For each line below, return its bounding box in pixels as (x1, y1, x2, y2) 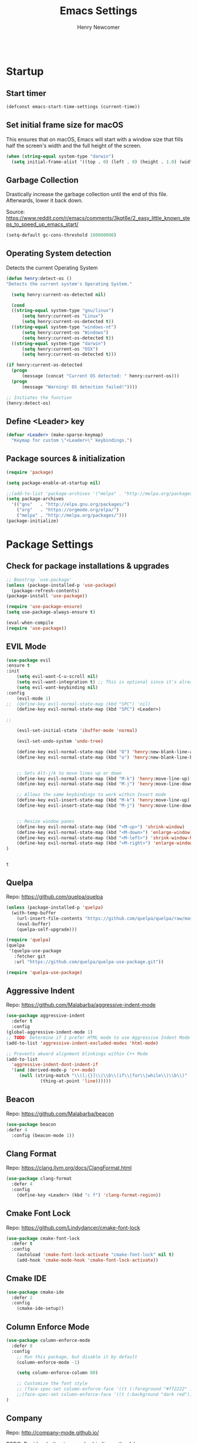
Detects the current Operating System (6, 264, 98, 271)
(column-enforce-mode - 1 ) (16, 1359, 80, 1365)
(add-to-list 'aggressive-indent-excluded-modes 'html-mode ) (6, 1040, 159, 1046)
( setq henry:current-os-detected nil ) (11, 291, 107, 298)
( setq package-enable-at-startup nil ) (6, 480, 101, 486)
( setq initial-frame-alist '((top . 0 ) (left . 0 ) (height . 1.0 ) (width (11, 159, 195, 165)
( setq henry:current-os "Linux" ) (21, 313, 104, 319)
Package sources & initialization (6, 454, 125, 464)
